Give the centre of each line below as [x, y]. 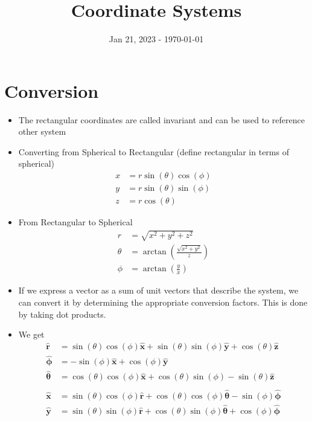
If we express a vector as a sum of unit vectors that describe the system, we [158, 290]
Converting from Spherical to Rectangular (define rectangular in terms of [154, 151]
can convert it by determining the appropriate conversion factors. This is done [163, 302]
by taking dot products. [62, 314]
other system [42, 131]
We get [31, 334]
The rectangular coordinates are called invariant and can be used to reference [161, 119]
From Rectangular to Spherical [75, 222]
